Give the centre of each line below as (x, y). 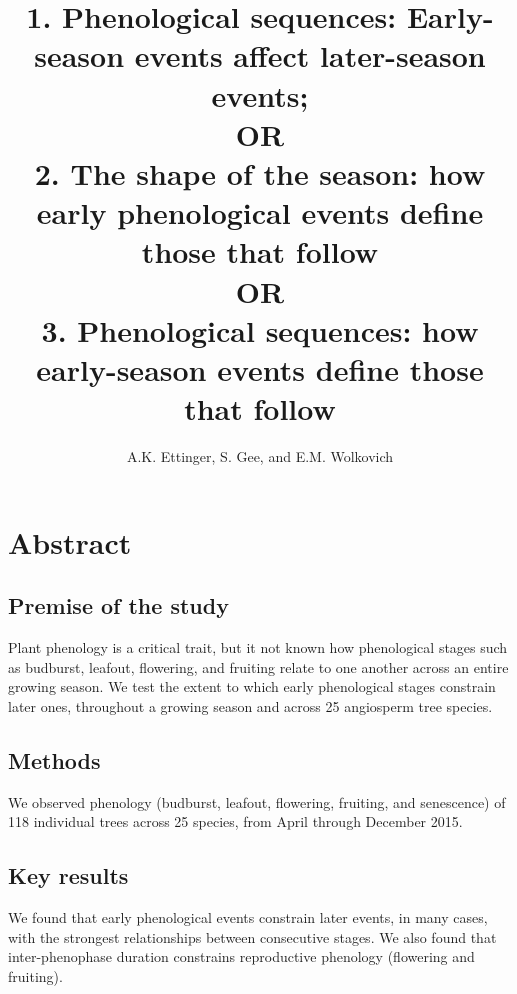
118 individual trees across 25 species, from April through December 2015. (235, 821)
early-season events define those (260, 368)
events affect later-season (310, 55)
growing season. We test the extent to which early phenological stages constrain (252, 686)
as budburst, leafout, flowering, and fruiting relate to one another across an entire (258, 666)
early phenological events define (260, 212)
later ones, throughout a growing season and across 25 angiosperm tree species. (250, 705)
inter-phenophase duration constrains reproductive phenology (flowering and (241, 956)
